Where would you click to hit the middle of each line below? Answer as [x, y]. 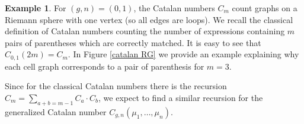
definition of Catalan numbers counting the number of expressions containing [145, 31]
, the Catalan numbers [174, 8]
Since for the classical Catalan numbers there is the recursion [116, 86]
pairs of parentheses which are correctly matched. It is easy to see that [133, 42]
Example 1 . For [36, 8]
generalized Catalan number [56, 111]
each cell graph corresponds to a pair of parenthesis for [105, 66]
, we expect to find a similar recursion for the [181, 98]
